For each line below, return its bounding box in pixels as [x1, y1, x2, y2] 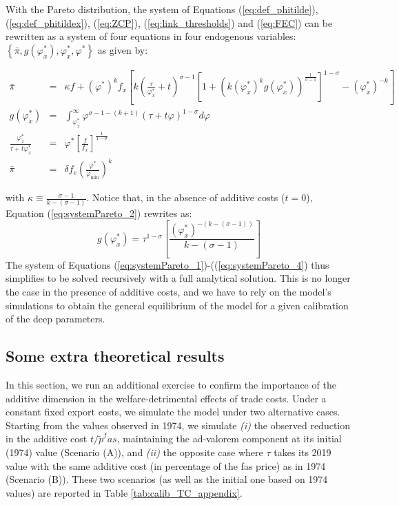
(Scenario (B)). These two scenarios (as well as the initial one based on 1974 [6, 472, 328, 486]
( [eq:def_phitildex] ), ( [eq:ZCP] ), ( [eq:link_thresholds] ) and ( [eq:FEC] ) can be [6, 15, 333, 30]
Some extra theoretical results [6, 345, 225, 367]
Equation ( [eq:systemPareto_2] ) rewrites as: [6, 206, 192, 220]
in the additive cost [6, 431, 88, 446]
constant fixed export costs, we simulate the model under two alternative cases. [6, 404, 340, 419]
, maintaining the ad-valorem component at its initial [116, 431, 342, 446]
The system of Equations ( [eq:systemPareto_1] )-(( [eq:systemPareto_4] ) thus [6, 257, 329, 271]
